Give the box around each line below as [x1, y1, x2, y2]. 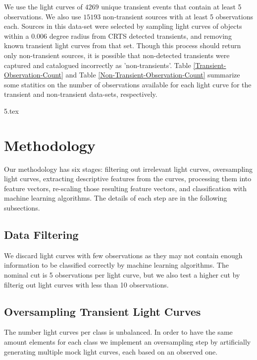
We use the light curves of [4, 1, 83, 11]
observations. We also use [4, 11, 81, 21]
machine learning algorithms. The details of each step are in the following [4, 193, 227, 203]
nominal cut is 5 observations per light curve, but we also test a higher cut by [4, 270, 240, 280]
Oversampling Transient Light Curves [4, 303, 201, 319]
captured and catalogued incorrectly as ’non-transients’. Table [4, 60, 191, 70]
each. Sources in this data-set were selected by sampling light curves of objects [4, 21, 242, 31]
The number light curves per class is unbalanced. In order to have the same [4, 327, 233, 337]
